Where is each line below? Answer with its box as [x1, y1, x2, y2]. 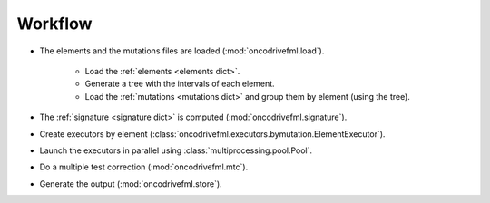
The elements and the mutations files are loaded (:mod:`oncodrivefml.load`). [39, 45, 325, 56]
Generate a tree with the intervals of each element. [84, 78, 276, 90]
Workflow [16, 14, 93, 34]
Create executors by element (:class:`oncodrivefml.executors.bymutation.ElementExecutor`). [39, 128, 386, 140]
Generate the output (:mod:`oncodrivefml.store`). [39, 178, 222, 189]
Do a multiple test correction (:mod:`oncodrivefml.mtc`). [39, 161, 249, 172]
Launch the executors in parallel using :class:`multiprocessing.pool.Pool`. [39, 145, 313, 156]
